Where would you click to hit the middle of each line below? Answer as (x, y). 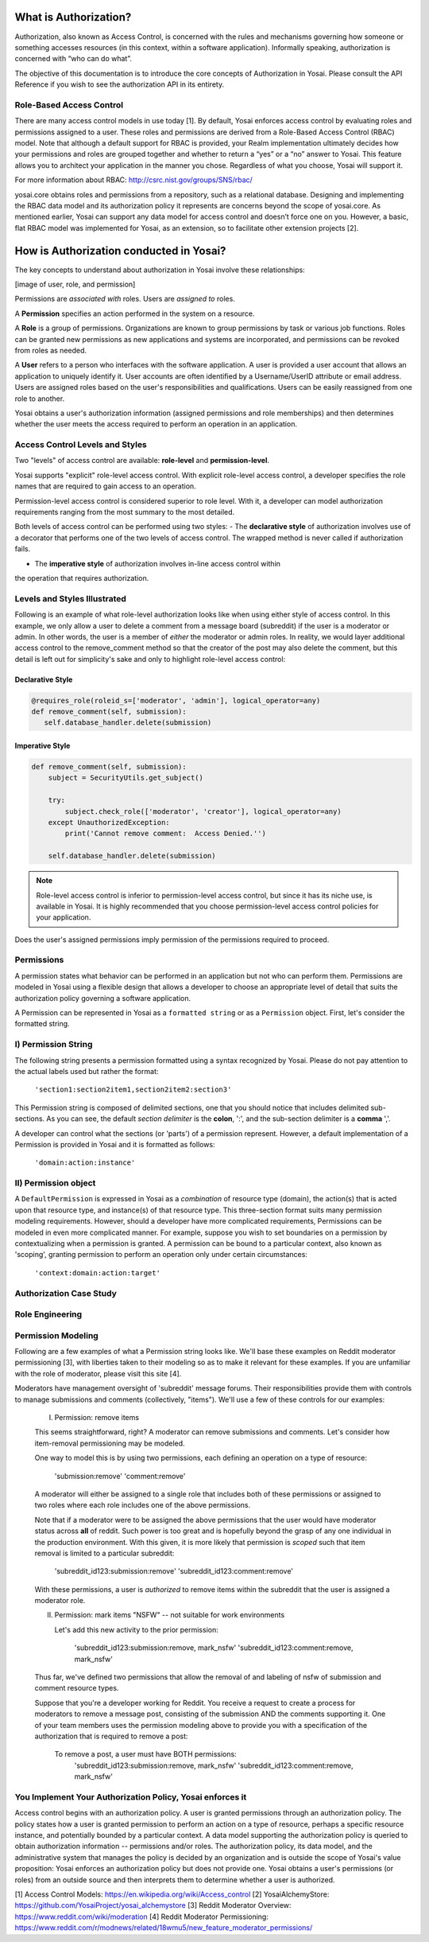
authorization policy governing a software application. (103, 998)
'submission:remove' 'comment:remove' (120, 1476)
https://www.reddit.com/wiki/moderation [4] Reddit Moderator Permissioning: (142, 1917)
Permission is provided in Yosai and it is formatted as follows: (115, 1144)
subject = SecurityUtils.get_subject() (126, 778)
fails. (23, 549)
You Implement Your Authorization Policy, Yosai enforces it (131, 1796)
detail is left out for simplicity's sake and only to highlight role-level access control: (150, 659)
